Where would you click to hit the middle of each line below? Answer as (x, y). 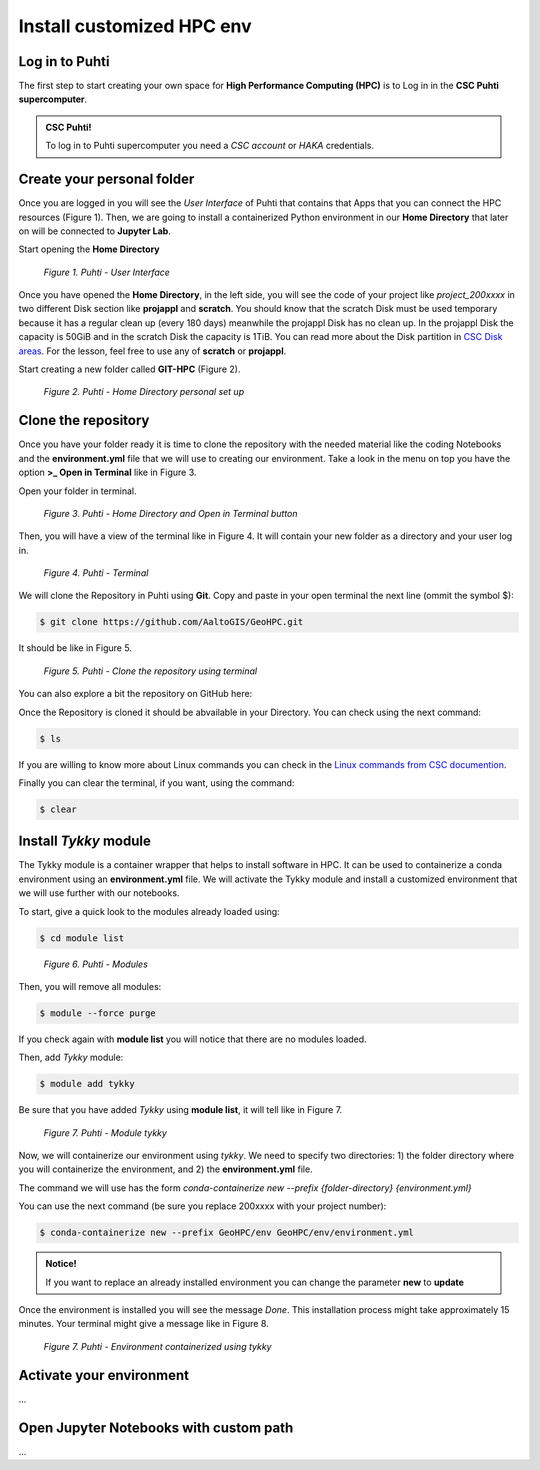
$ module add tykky (87, 1084)
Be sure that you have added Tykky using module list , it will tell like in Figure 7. (180, 1110)
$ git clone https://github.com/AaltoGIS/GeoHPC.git (171, 622)
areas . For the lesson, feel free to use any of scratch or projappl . (152, 351)
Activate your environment (104, 1375)
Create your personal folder (106, 179)
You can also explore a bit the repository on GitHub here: (135, 694)
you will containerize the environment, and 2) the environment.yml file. (166, 1169)
